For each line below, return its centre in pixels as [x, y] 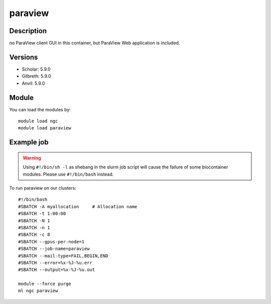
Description [28, 31]
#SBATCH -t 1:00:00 [42, 214]
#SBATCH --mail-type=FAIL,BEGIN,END [63, 256]
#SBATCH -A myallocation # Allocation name [78, 206]
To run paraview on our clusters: [43, 188]
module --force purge [45, 284]
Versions [24, 57]
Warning [32, 158]
